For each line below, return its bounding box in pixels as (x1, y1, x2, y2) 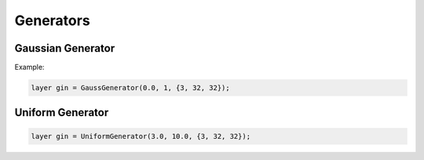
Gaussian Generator (14, 42, 115, 55)
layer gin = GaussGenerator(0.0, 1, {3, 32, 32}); (31, 83, 231, 93)
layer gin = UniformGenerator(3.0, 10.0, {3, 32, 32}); (31, 132, 251, 140)
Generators (14, 12, 90, 29)
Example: (14, 63, 45, 72)
